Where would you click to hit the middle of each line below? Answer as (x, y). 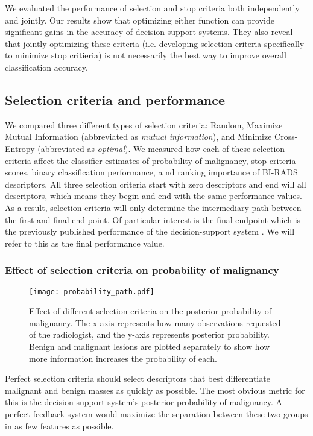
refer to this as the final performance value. (85, 243)
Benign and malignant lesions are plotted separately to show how (150, 346)
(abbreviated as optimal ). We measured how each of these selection (161, 148)
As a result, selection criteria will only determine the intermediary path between (153, 207)
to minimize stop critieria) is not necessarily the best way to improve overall (146, 55)
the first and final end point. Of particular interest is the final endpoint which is (153, 219)
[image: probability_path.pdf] (92, 292)
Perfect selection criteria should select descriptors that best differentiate (138, 378)
